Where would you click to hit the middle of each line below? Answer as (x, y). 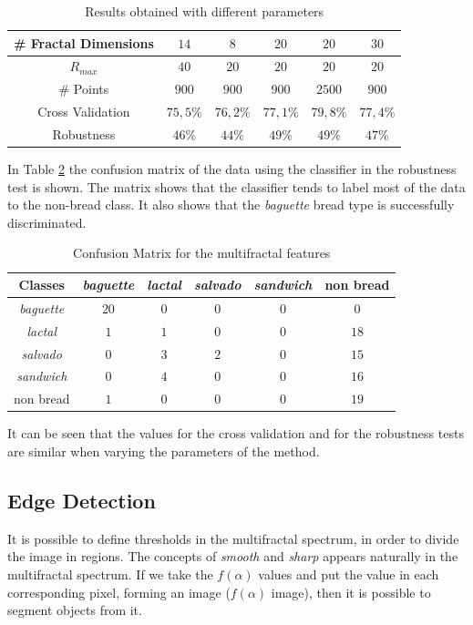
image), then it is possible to (351, 592)
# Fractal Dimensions (84, 42)
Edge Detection (82, 500)
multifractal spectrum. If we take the (110, 574)
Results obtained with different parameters (205, 11)
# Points (84, 89)
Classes (41, 285)
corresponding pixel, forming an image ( (119, 592)
